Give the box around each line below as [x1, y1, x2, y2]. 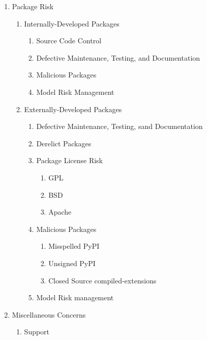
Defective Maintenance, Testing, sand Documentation [36, 121, 203, 132]
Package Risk [12, 1, 54, 11]
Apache [48, 206, 72, 217]
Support [24, 326, 50, 337]
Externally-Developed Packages [24, 103, 122, 114]
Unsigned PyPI [48, 257, 96, 268]
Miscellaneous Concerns [12, 309, 86, 320]
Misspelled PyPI [48, 241, 100, 251]
